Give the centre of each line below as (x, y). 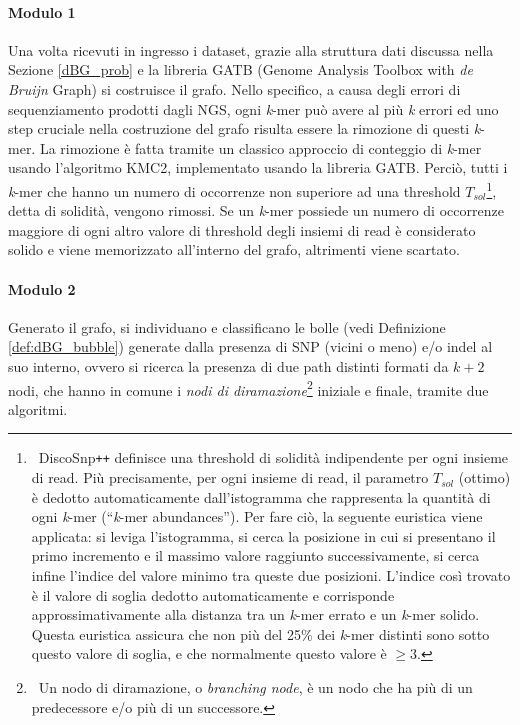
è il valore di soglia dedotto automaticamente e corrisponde (213, 594)
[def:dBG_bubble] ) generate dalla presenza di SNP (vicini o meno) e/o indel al (250, 346)
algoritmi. (38, 408)
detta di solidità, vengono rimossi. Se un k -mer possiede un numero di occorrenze (256, 210)
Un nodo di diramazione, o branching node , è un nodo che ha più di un (255, 687)
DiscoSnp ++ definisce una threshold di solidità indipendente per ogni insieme (273, 457)
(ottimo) (484, 477)
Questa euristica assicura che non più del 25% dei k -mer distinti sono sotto (260, 633)
